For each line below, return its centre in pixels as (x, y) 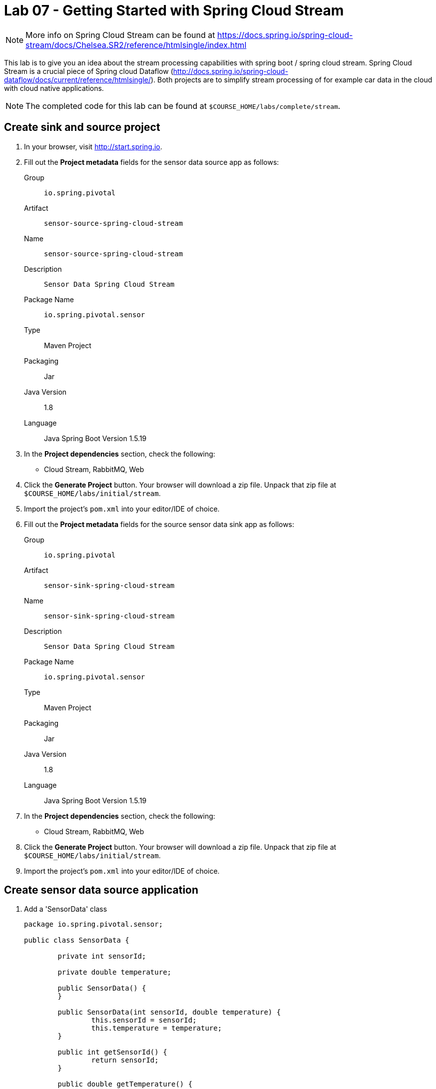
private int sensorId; (102, 956)
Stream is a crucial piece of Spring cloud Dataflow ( (89, 71)
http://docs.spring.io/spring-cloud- (230, 71)
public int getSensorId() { (112, 1052)
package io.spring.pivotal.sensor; (94, 924)
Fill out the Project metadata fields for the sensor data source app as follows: (152, 162)
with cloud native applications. (54, 88)
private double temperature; (115, 972)
